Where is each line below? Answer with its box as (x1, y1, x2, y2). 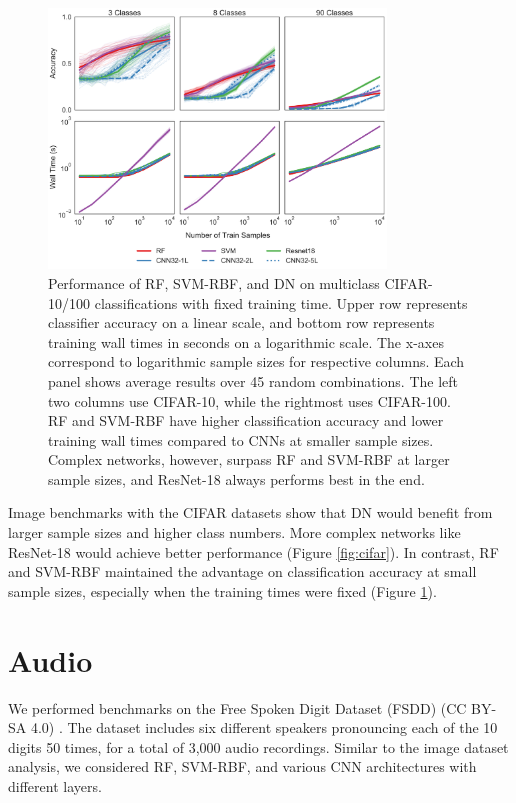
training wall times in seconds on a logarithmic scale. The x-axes (48, 331, 444, 352)
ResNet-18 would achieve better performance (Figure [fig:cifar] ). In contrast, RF (8, 541, 499, 562)
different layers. (8, 775, 102, 796)
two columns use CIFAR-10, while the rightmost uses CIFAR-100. (48, 390, 451, 411)
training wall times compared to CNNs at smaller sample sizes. (48, 429, 434, 450)
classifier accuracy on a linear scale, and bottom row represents (48, 312, 435, 333)
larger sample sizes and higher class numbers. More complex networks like (8, 522, 461, 543)
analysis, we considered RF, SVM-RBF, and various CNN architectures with (8, 756, 477, 777)
